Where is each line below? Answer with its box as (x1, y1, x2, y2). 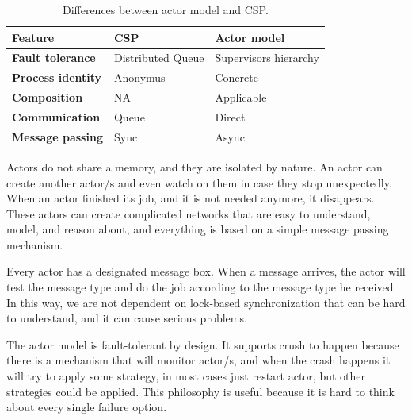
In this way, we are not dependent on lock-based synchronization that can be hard (6, 294, 406, 310)
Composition (12, 89, 83, 106)
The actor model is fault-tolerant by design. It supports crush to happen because (6, 336, 399, 353)
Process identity (12, 69, 102, 86)
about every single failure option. (6, 399, 167, 415)
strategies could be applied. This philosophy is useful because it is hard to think (6, 383, 395, 399)
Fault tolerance (12, 49, 96, 66)
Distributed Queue (113, 49, 204, 66)
